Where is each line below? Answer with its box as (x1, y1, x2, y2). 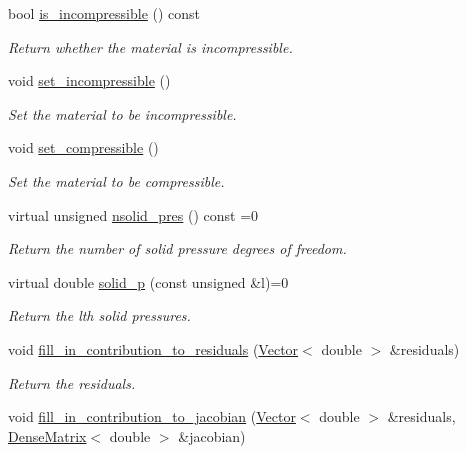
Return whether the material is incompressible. (8, 36, 293, 57)
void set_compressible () (8, 137, 159, 158)
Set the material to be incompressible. (8, 103, 237, 124)
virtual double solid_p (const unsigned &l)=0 (8, 271, 289, 292)
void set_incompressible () (8, 70, 171, 91)
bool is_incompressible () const (8, 3, 201, 23)
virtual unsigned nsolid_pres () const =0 (8, 204, 259, 225)
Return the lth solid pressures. (8, 305, 191, 326)
